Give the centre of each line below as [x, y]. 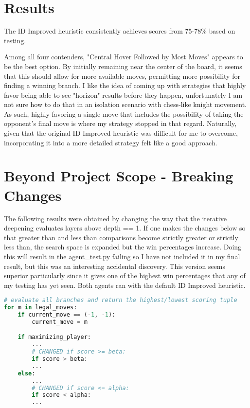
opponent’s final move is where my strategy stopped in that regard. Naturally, [120, 123]
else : [27, 373]
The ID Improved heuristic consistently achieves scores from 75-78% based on [120, 31]
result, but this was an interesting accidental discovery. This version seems [115, 266]
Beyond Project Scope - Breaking [119, 176]
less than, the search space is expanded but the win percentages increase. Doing [123, 247]
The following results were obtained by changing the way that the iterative [115, 218]
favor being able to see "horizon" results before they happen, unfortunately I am [123, 95]
